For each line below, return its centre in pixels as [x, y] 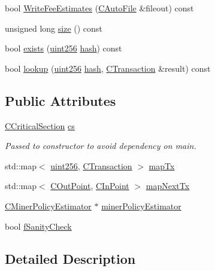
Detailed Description [70, 258]
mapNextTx [168, 186]
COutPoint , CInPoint [90, 186]
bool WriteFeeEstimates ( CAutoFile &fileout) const [99, 8]
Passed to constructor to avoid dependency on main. [101, 146]
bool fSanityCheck [38, 226]
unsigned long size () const [54, 28]
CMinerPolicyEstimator [48, 205]
